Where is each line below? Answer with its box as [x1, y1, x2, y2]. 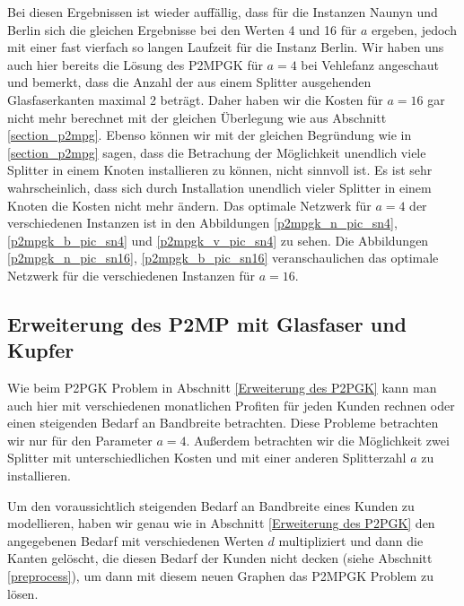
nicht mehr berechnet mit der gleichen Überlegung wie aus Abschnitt [7, 108, 387, 126]
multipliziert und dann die [278, 531, 424, 550]
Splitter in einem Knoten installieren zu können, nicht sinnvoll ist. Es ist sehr [7, 160, 433, 179]
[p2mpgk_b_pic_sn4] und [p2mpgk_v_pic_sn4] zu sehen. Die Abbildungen [7, 230, 429, 249]
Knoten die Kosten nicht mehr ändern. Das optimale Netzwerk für [7, 195, 372, 214]
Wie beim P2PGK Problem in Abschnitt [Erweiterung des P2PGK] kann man [7, 378, 437, 397]
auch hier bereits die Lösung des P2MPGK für [7, 55, 263, 74]
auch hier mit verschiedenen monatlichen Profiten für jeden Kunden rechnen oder [7, 395, 455, 414]
